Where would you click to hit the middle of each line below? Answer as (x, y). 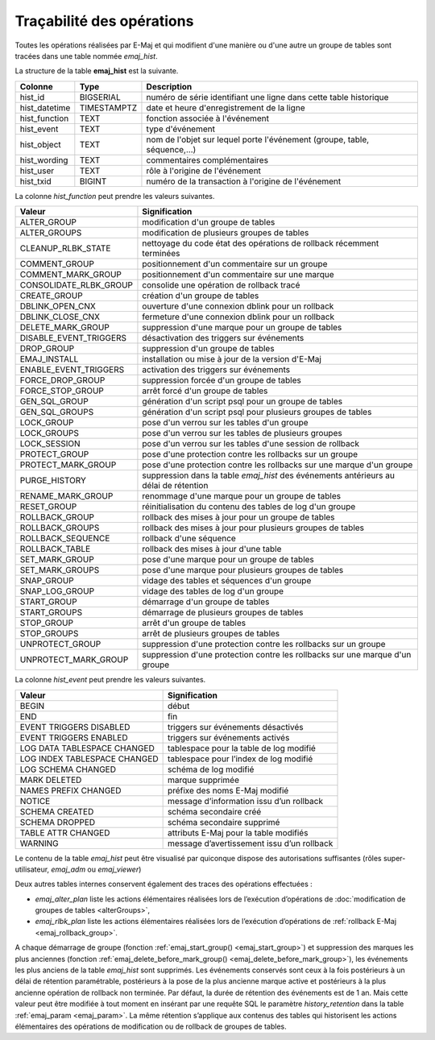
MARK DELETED (51, 780)
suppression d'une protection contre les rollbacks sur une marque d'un (277, 655)
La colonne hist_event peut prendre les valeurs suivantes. (110, 680)
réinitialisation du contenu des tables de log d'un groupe (249, 507)
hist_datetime (45, 107)
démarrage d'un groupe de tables (206, 602)
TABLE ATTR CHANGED (65, 832)
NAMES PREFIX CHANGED (70, 790)
